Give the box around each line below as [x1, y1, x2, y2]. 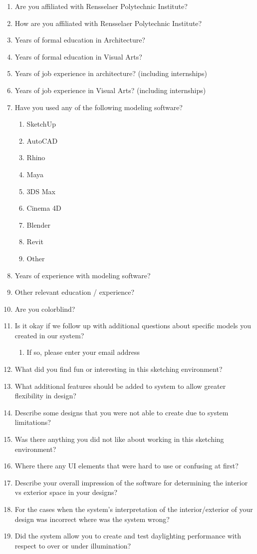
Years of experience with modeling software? [14, 270, 151, 280]
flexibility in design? [14, 390, 76, 401]
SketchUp [26, 119, 56, 129]
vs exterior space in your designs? [14, 487, 118, 497]
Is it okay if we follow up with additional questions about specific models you [14, 320, 252, 331]
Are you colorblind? [14, 303, 75, 314]
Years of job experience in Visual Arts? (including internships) [14, 85, 206, 95]
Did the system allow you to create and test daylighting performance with [14, 530, 241, 541]
